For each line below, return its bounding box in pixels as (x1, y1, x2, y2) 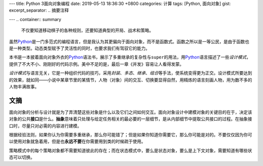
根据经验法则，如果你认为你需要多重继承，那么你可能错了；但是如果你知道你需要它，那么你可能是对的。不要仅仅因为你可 (9, 131, 252, 137)
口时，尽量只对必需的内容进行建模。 (9, 123, 82, 129)
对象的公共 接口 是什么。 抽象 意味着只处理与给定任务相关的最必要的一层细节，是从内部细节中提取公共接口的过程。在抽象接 (9, 116, 252, 122)
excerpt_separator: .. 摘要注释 (9, 7, 69, 13)
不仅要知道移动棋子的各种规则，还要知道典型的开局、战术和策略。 (21, 27, 153, 34)
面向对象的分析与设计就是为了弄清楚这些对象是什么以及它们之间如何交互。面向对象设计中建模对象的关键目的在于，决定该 (9, 109, 252, 115)
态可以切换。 (9, 154, 35, 160)
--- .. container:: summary (9, 16, 61, 22)
